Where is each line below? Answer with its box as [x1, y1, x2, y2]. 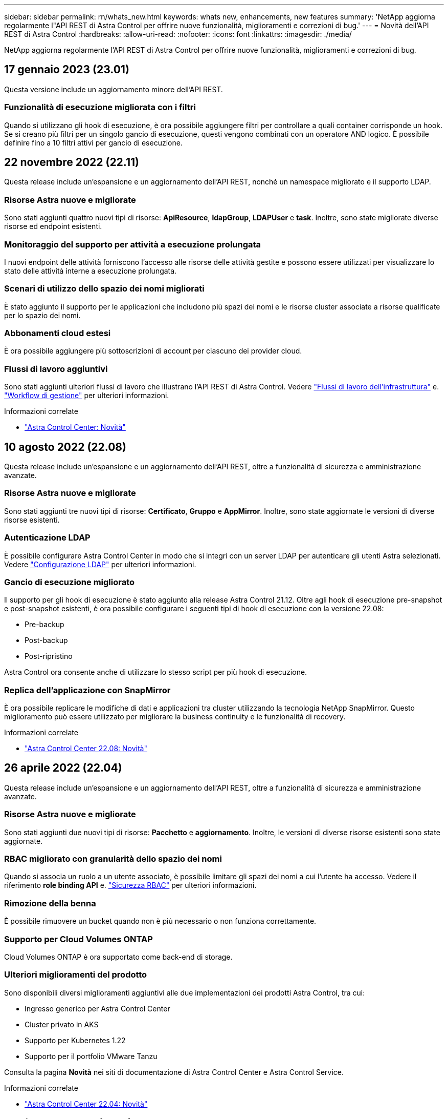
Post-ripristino [25, 652, 73, 661]
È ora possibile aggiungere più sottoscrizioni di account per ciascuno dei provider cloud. [4, 346, 302, 356]
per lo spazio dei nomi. [4, 310, 81, 320]
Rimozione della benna [4, 898, 96, 908]
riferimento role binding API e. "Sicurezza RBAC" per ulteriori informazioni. [4, 881, 257, 890]
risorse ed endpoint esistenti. [4, 222, 102, 231]
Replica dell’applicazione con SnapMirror [4, 685, 171, 695]
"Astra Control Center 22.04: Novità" [25, 1099, 148, 1108]
